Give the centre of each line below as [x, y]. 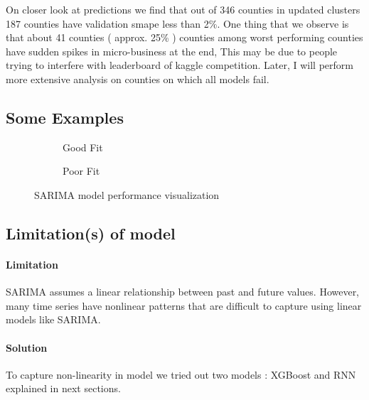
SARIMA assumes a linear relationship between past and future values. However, [183, 292]
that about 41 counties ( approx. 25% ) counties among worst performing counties [184, 37]
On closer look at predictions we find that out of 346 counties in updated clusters [183, 9]
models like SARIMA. [53, 319]
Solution [27, 347]
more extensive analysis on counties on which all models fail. [138, 79]
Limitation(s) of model [91, 233]
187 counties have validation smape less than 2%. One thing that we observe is [177, 23]
